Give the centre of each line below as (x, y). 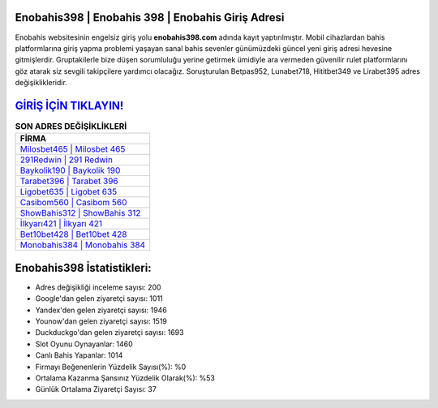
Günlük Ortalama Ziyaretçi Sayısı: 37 (96, 389)
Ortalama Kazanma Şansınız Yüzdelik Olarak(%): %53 (125, 378)
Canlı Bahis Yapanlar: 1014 (79, 355)
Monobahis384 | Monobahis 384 (83, 245)
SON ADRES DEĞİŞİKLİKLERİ (71, 127)
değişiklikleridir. (41, 83)
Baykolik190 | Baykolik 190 (70, 170)
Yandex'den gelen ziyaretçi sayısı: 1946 (101, 310)
